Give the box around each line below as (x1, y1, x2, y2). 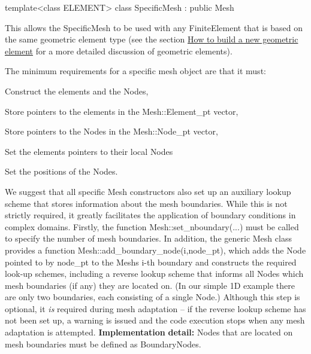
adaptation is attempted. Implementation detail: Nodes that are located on (5, 326, 293, 338)
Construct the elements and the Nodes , (5, 84, 149, 97)
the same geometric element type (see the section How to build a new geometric (5, 33, 298, 45)
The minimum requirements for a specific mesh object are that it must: (5, 65, 266, 77)
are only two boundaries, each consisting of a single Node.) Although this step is (5, 291, 300, 303)
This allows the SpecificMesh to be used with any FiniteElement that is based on (5, 21, 303, 33)
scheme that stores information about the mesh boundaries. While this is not (5, 197, 288, 209)
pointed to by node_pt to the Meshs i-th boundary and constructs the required (5, 255, 297, 268)
